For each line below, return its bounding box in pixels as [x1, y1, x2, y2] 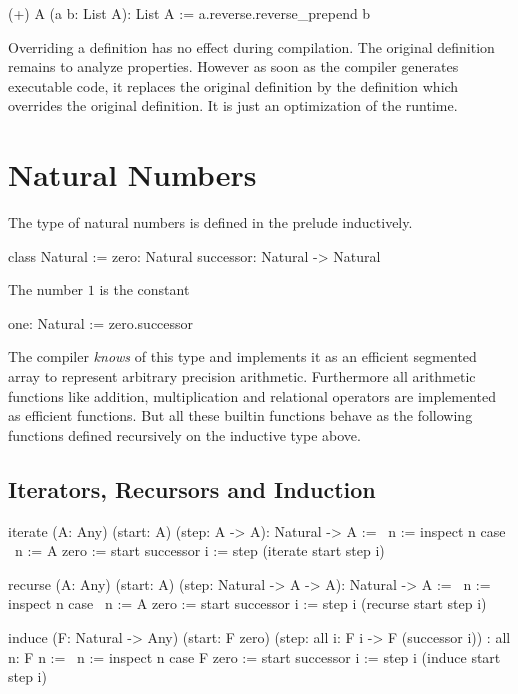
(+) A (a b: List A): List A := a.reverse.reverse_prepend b [8, 3, 371, 23]
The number [8, 279, 84, 300]
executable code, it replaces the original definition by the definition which [8, 75, 459, 96]
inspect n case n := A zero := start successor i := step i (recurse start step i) [8, 593, 487, 614]
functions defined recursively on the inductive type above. [8, 424, 361, 445]
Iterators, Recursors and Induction [8, 473, 376, 504]
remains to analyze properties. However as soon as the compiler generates [8, 56, 459, 77]
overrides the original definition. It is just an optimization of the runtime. [8, 95, 458, 116]
